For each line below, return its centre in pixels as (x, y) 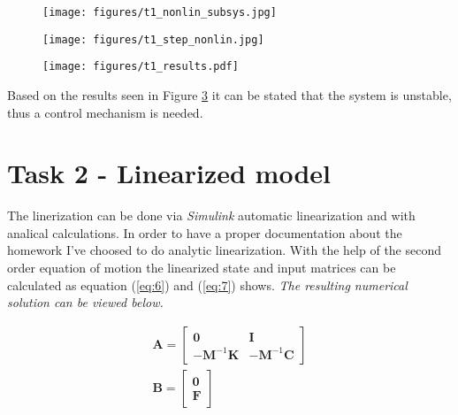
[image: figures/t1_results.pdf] (141, 67)
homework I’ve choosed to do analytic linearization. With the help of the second (225, 250)
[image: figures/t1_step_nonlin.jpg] (153, 39)
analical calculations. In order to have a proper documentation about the (205, 232)
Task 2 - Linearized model (169, 173)
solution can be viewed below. (85, 302)
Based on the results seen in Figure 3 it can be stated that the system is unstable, (229, 94)
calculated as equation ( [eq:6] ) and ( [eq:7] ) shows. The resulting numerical (207, 284)
